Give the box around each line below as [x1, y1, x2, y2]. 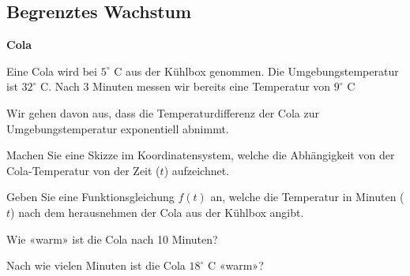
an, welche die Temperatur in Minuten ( [210, 188, 404, 205]
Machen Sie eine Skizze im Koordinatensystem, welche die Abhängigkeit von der [6, 147, 395, 163]
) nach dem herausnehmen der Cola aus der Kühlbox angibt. [10, 203, 304, 220]
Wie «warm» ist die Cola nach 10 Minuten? [6, 230, 218, 247]
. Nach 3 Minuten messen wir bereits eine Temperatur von [48, 78, 331, 95]
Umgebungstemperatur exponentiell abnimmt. [6, 120, 229, 136]
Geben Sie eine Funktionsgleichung [6, 188, 175, 205]
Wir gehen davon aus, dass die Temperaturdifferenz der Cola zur [6, 104, 319, 121]
